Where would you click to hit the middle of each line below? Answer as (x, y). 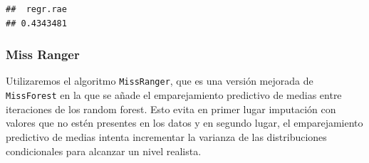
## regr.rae (36, 9)
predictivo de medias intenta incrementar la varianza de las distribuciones (166, 136)
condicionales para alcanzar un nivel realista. (104, 151)
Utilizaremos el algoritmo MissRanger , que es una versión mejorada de (160, 81)
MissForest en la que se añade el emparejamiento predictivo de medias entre (174, 95)
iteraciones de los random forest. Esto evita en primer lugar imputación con (171, 109)
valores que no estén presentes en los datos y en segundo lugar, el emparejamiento (184, 123)
